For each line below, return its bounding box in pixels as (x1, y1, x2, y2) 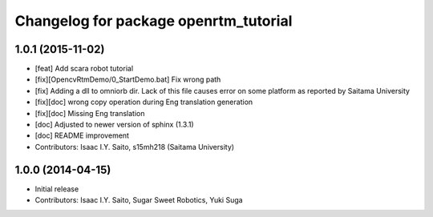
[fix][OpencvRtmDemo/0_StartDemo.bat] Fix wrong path (34, 74, 221, 84)
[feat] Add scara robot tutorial (34, 64, 134, 74)
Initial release (34, 184, 79, 194)
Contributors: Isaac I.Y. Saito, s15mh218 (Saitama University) (34, 142, 235, 151)
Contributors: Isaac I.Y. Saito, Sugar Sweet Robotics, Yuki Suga (34, 195, 244, 205)
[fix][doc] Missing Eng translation (34, 108, 145, 118)
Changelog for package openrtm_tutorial (14, 12, 293, 30)
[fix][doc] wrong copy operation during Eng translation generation (34, 97, 253, 107)
